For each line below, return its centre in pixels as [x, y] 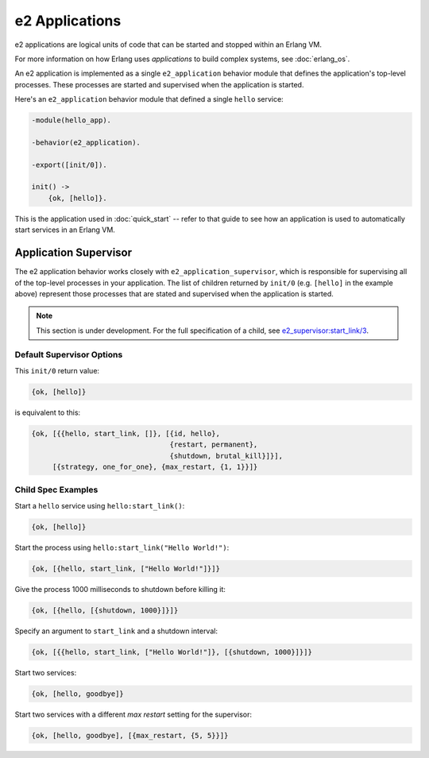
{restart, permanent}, [214, 445]
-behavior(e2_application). [86, 142]
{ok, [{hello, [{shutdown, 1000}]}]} [105, 610]
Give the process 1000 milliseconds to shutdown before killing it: [120, 589]
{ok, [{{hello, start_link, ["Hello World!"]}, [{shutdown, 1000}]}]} [172, 652]
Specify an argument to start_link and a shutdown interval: [116, 631]
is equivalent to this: [48, 412]
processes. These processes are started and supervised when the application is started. [159, 84]
